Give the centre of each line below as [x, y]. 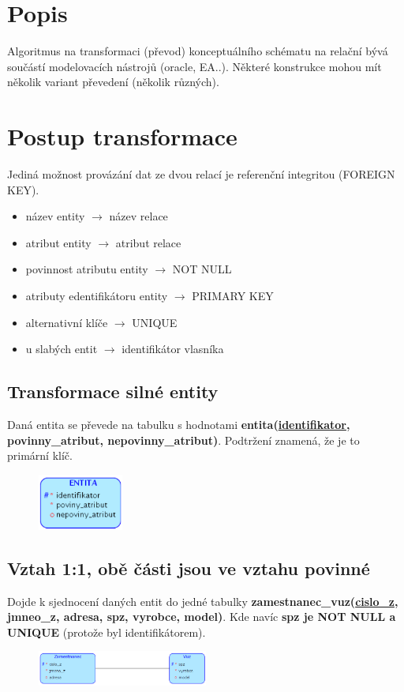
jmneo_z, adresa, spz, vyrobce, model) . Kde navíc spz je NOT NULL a [202, 617]
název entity [55, 216]
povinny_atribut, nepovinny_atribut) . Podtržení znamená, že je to [183, 440]
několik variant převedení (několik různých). [113, 82]
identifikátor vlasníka [173, 349]
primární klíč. [40, 455]
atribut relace [148, 242]
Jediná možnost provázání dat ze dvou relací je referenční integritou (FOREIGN [201, 174]
